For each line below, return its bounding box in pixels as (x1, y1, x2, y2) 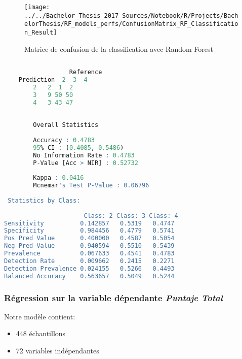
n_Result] (24, 28, 57, 36)
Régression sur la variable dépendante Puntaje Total (4, 291, 223, 304)
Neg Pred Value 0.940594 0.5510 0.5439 (4, 242, 175, 250)
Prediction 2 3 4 (18, 76, 88, 83)
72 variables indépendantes (16, 345, 99, 355)
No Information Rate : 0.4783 (33, 151, 135, 159)
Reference (69, 69, 102, 76)
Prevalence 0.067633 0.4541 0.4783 (4, 250, 175, 257)
